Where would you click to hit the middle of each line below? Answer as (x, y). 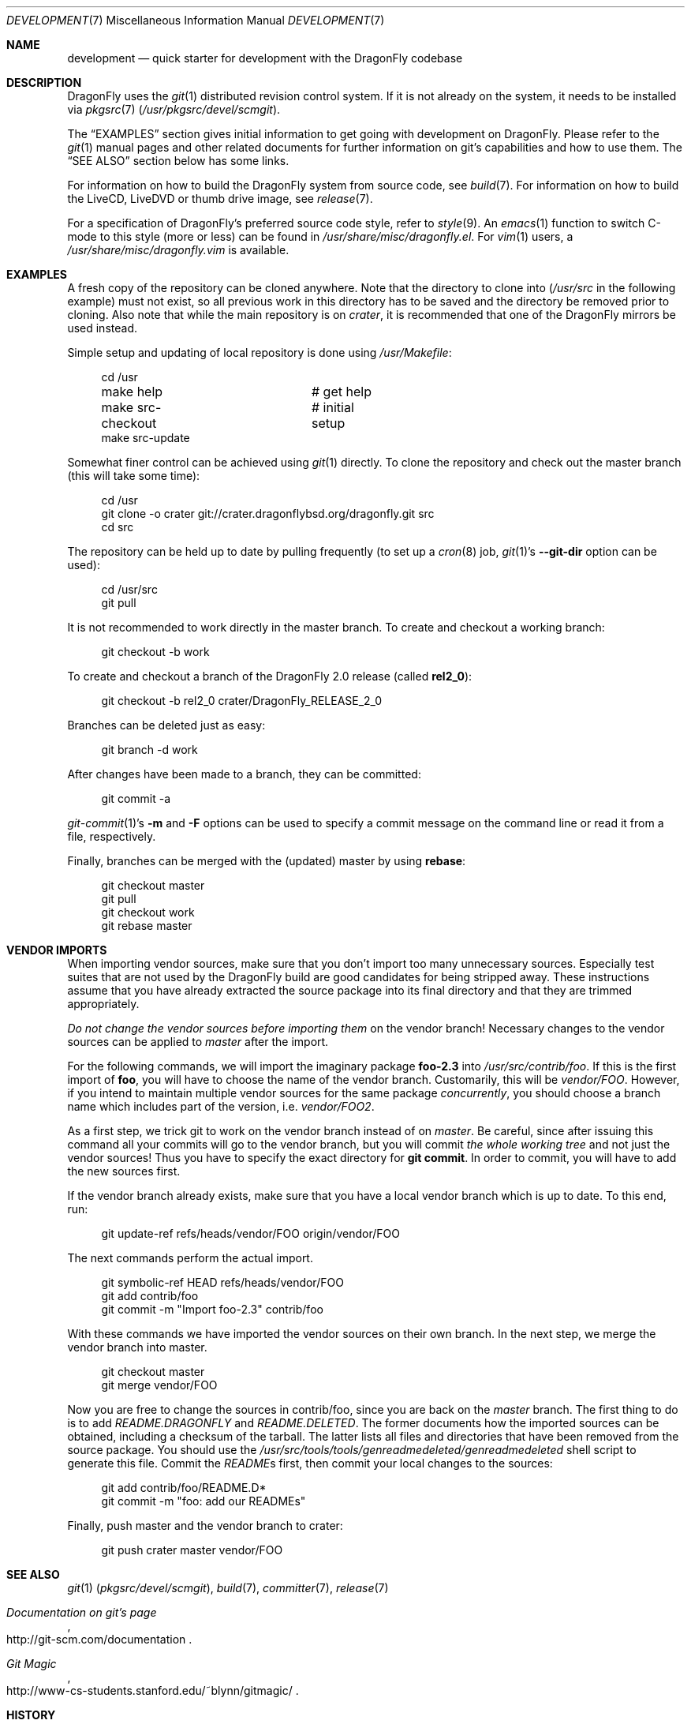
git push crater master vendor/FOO (192, 1550)
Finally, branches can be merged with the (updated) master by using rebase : (267, 861)
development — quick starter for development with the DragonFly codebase (265, 58)
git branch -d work (149, 750)
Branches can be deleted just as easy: (166, 725)
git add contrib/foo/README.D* (184, 1488)
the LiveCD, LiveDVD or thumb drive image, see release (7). (220, 199)
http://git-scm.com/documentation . (99, 1639)
